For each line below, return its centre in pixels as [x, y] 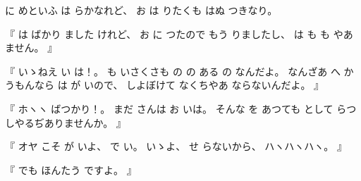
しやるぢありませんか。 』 [66, 122]
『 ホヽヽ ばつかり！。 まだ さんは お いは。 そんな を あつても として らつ [181, 108]
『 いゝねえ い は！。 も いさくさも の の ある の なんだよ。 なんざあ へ [173, 71]
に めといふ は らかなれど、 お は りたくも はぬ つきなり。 [141, 10]
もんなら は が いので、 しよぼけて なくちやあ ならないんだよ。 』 [169, 85]
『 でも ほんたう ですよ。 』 [71, 169]
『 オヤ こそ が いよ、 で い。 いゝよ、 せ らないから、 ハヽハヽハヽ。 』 [176, 146]
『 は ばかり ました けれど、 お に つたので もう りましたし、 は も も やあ [179, 33]
